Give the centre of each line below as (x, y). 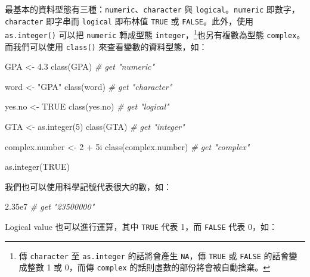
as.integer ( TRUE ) (38, 166)
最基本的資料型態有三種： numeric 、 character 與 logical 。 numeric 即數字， (152, 9)
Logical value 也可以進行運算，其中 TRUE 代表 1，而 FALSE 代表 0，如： (141, 227)
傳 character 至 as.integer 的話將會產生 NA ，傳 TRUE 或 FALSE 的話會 (154, 255)
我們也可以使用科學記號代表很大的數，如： (88, 186)
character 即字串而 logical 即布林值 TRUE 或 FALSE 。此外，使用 (129, 21)
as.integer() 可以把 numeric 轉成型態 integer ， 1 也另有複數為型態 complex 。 (155, 34)
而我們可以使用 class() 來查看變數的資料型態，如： (106, 46)
